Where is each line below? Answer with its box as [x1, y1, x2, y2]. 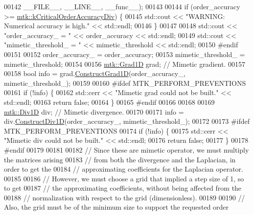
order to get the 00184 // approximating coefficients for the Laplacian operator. [4, 164, 243, 174]
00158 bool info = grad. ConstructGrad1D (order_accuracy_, [4, 68, 185, 78]
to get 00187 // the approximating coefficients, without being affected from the [4, 183, 242, 193]
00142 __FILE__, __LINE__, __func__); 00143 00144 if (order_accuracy [4, 1, 240, 11]
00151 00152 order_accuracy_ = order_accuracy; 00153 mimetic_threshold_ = [4, 49, 245, 59]
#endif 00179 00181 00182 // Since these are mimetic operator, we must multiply [4, 144, 249, 155]
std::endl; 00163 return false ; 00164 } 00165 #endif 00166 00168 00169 [4, 97, 215, 107]
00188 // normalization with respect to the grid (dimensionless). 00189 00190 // [4, 192, 245, 202]
